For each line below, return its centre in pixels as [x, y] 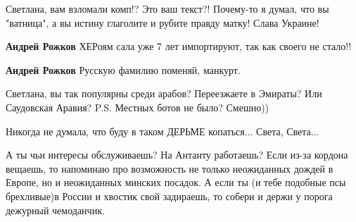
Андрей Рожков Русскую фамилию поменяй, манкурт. [123, 69]
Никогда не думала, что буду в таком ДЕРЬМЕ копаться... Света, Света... [163, 131]
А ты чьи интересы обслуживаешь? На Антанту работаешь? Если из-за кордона [177, 155]
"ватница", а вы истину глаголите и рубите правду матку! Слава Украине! [163, 22]
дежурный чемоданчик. [55, 210]
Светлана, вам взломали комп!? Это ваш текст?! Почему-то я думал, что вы [167, 8]
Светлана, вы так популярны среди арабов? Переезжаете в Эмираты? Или [164, 93]
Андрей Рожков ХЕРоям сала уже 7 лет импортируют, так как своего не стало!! [179, 46]
